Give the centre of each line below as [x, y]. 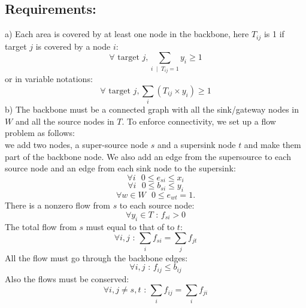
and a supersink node [196, 144]
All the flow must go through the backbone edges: [96, 257]
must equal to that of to [130, 226]
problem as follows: [40, 133]
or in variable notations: [49, 79]
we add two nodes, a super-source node [77, 144]
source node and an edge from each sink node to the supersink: [120, 168]
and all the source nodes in [65, 121]
